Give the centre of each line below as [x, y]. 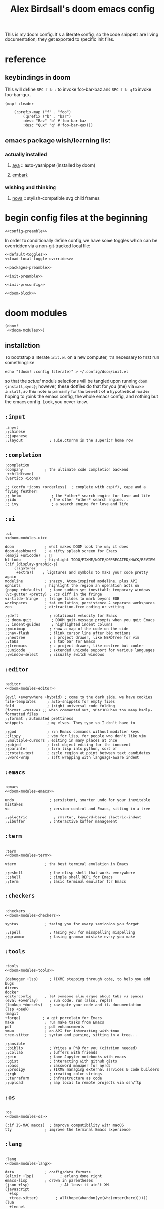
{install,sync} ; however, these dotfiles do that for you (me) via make [75, 386]
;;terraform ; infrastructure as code [54, 1078]
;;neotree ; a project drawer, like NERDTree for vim [72, 638]
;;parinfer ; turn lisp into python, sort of [61, 749]
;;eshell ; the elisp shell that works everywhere [70, 873]
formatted [15, 714]
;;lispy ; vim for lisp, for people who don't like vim [76, 736]
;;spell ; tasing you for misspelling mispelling [70, 932]
